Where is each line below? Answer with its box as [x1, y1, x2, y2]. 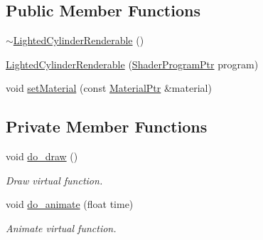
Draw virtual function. [6, 172, 103, 187]
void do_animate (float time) [6, 197, 134, 212]
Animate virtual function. [6, 220, 117, 235]
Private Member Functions [6, 115, 208, 137]
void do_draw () [6, 149, 78, 164]
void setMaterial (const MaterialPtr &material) [6, 80, 212, 95]
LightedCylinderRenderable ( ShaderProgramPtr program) [6, 56, 259, 71]
